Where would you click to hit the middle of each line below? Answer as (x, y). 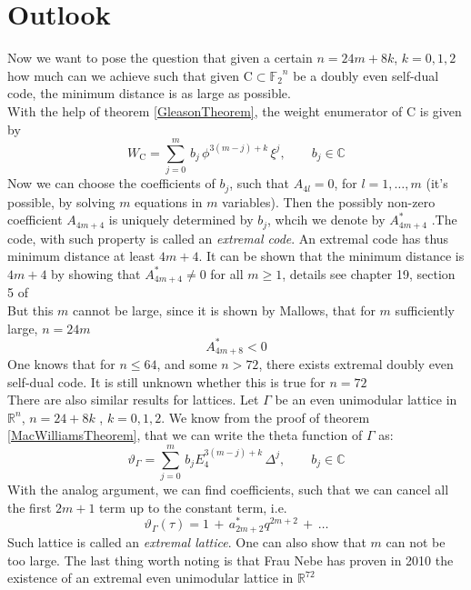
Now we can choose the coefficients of (111, 183)
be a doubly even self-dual (366, 75)
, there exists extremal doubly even (356, 364)
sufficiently (425, 310)
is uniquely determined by (181, 220)
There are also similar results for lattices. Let (133, 400)
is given (441, 110)
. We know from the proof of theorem (266, 417)
